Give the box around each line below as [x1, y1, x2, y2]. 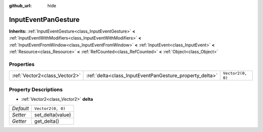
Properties [9, 61, 35, 68]
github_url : [9, 3, 32, 8]
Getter [12, 118, 27, 125]
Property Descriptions [9, 86, 63, 93]
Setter [12, 112, 26, 118]
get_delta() [34, 118, 59, 125]
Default [12, 105, 29, 112]
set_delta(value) [34, 112, 71, 118]
